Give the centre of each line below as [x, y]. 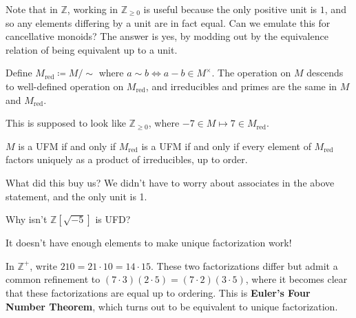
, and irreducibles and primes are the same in [241, 86]
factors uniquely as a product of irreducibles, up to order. [127, 159]
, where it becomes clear [296, 279]
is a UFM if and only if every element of [226, 146]
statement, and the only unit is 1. [76, 196]
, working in [93, 9]
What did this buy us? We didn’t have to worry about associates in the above [170, 182]
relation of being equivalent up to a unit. [92, 49]
